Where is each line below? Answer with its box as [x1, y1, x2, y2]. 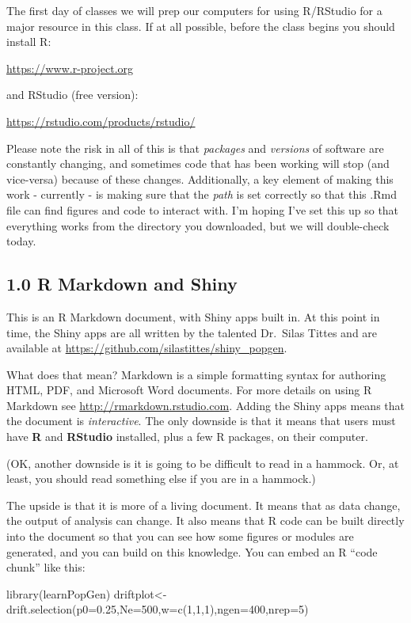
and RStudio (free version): [6, 86, 139, 103]
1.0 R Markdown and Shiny [6, 272, 238, 296]
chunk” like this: [6, 559, 86, 576]
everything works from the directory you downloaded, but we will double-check [6, 217, 390, 234]
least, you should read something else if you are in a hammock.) [6, 470, 316, 487]
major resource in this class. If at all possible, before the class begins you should [6, 17, 395, 34]
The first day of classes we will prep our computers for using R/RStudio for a [6, 2, 382, 18]
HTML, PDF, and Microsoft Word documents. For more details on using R [6, 382, 372, 398]
